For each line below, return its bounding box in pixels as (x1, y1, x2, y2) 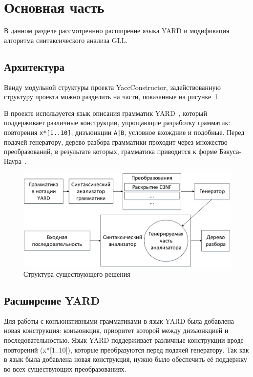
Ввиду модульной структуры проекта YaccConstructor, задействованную (4, 82, 221, 92)
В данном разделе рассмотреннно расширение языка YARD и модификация (4, 25, 230, 36)
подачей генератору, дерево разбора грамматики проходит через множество (4, 136, 228, 147)
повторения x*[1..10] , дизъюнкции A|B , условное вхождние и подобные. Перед (4, 127, 245, 137)
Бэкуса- (219, 146, 242, 156)
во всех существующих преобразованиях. (4, 363, 126, 374)
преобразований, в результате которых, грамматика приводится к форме (4, 146, 217, 156)
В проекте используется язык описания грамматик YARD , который (4, 108, 207, 118)
